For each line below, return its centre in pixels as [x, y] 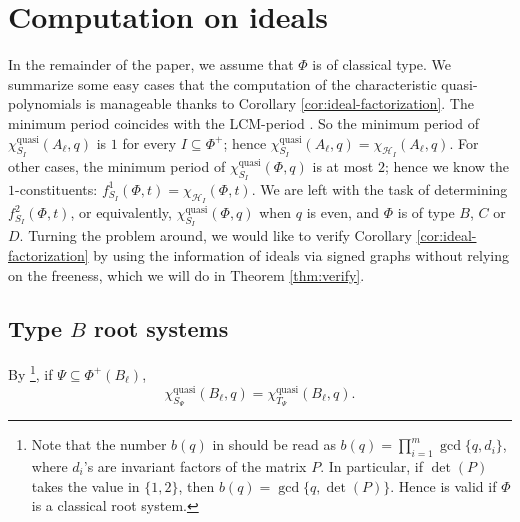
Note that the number [99, 444]
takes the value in [85, 485]
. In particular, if [371, 465]
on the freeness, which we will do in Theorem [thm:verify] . [186, 274]
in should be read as [274, 444]
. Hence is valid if [443, 485]
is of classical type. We [382, 64]
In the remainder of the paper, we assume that [151, 64]
